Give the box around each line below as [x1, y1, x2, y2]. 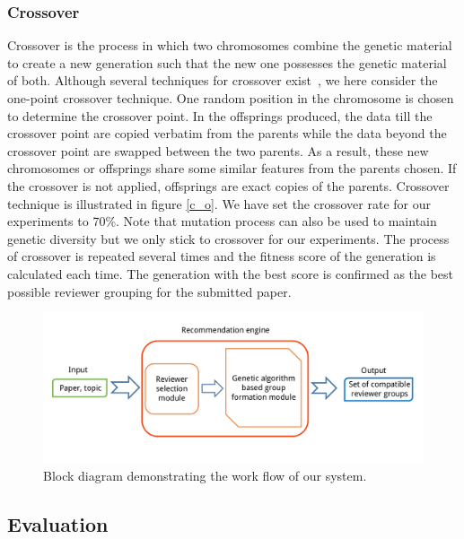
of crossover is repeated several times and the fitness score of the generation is [7, 247, 436, 265]
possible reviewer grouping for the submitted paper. [7, 282, 292, 300]
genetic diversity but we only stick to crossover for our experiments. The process [7, 229, 450, 248]
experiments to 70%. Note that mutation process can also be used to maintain [7, 212, 437, 230]
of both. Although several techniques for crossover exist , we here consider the [7, 71, 438, 90]
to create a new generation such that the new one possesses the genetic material [7, 53, 447, 72]
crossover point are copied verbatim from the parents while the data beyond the [7, 124, 447, 143]
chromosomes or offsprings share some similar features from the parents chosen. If [7, 159, 457, 178]
